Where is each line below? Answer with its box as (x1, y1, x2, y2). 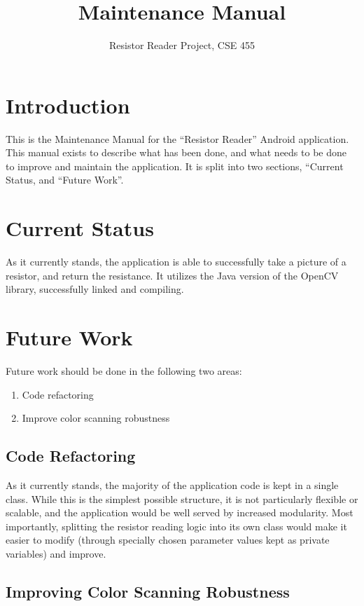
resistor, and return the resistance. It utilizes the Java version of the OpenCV (6, 268, 339, 282)
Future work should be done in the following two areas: (6, 364, 242, 378)
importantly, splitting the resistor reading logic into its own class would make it (6, 518, 347, 533)
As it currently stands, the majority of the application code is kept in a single (6, 478, 339, 493)
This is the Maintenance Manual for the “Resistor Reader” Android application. (6, 131, 349, 146)
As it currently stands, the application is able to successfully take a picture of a (6, 254, 346, 269)
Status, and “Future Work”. (6, 172, 124, 187)
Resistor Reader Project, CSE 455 (109, 38, 255, 53)
